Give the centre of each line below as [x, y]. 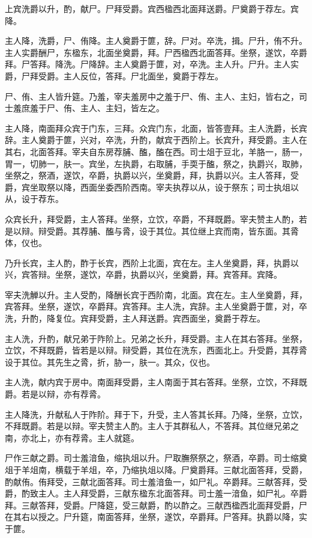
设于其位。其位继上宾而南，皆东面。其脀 [219, 231]
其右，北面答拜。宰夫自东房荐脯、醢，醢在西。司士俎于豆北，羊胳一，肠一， [156, 151]
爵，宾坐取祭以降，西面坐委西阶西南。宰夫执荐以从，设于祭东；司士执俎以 [152, 187]
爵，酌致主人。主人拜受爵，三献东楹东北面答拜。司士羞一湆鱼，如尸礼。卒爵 [156, 493]
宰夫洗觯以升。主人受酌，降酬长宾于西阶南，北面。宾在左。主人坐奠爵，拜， [156, 294]
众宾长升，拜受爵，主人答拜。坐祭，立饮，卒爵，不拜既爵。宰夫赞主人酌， [152, 219]
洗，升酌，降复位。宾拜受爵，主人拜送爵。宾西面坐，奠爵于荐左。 [135, 318]
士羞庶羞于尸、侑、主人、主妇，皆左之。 [85, 108]
